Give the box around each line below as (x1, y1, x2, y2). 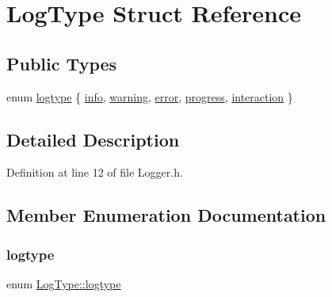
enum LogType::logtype (6, 275, 121, 291)
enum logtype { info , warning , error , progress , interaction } (6, 88, 293, 105)
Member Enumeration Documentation (6, 203, 326, 227)
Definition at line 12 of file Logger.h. (6, 164, 183, 181)
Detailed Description (6, 127, 180, 151)
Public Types (6, 51, 117, 75)
